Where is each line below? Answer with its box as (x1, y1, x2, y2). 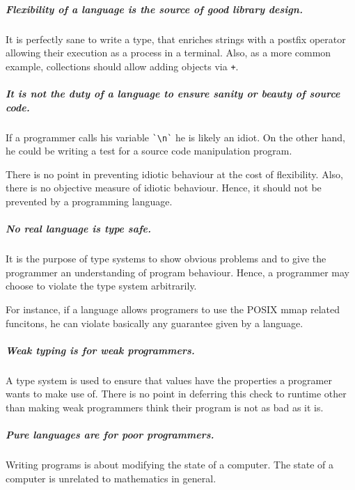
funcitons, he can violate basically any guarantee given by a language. (6, 315, 303, 330)
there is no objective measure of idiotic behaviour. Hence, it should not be (6, 180, 322, 195)
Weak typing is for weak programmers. (6, 342, 195, 357)
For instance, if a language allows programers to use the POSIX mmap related (6, 301, 340, 316)
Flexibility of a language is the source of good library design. (6, 1, 303, 16)
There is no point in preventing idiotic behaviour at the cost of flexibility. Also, (6, 166, 343, 181)
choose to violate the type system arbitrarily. (6, 278, 197, 293)
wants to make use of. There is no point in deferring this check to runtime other (6, 386, 347, 401)
